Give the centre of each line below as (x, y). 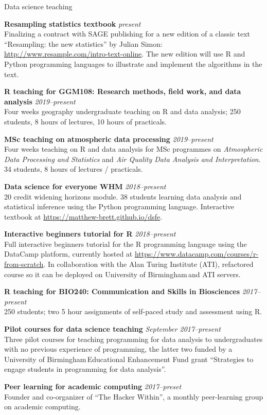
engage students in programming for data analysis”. (85, 369)
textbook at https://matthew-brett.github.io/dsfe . (83, 216)
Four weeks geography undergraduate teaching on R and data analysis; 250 (122, 111)
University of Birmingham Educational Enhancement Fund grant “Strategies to (129, 359)
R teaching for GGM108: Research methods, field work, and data (123, 91)
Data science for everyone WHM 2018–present (85, 186)
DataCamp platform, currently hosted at (68, 254)
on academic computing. (42, 407)
